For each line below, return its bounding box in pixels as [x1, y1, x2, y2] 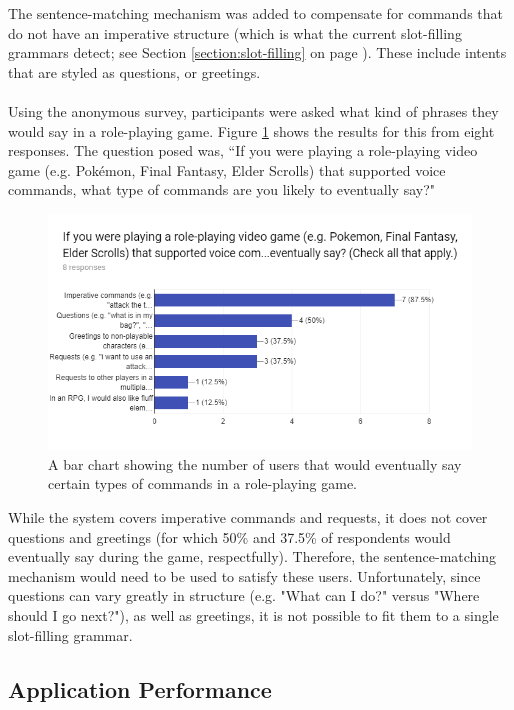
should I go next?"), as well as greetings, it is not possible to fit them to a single [8, 605, 499, 626]
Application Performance [8, 673, 272, 704]
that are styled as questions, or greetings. [8, 61, 261, 82]
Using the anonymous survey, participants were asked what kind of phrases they [8, 100, 499, 121]
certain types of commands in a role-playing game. [48, 473, 357, 494]
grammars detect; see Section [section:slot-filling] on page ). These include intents [8, 42, 507, 63]
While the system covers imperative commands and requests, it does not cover [8, 507, 488, 528]
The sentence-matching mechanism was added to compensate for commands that [8, 3, 504, 23]
